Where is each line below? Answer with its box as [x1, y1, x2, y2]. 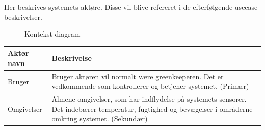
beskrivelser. [4, 11, 42, 22]
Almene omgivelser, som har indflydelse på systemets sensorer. [51, 93, 247, 104]
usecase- [234, 2, 260, 12]
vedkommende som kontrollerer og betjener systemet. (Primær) [51, 81, 249, 91]
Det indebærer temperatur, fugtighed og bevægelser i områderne [51, 103, 253, 114]
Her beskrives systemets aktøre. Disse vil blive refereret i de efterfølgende [4, 2, 233, 12]
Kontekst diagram [24, 28, 81, 39]
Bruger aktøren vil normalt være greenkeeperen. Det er [51, 71, 224, 81]
